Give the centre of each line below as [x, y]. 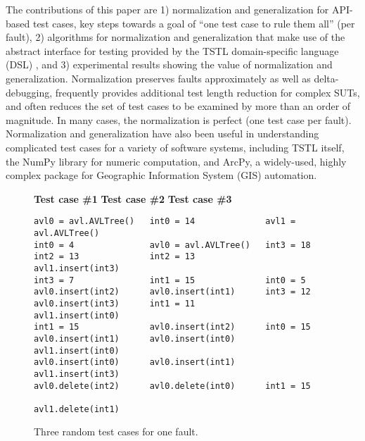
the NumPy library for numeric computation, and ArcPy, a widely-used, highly [176, 161]
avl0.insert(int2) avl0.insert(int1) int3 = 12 [172, 292]
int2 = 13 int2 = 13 [115, 257]
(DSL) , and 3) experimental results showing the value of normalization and [169, 64]
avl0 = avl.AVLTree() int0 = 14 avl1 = [165, 222]
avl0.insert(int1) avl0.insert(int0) [135, 338]
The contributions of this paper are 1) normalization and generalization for [167, 9]
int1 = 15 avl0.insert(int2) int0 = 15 [172, 327]
